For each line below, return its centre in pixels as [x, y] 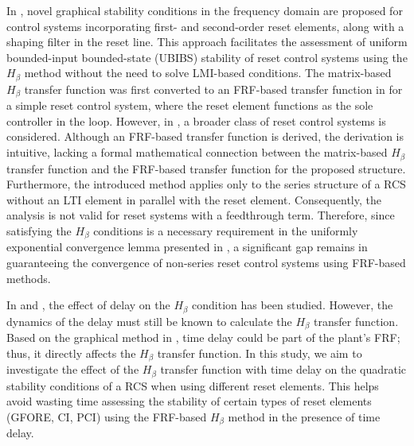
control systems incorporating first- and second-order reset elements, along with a [205, 26]
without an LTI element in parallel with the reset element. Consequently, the [194, 199]
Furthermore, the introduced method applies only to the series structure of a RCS [206, 184]
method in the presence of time [304, 416]
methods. [29, 278]
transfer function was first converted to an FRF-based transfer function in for [213, 89]
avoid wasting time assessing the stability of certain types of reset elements [189, 401]
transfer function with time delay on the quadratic [283, 369]
